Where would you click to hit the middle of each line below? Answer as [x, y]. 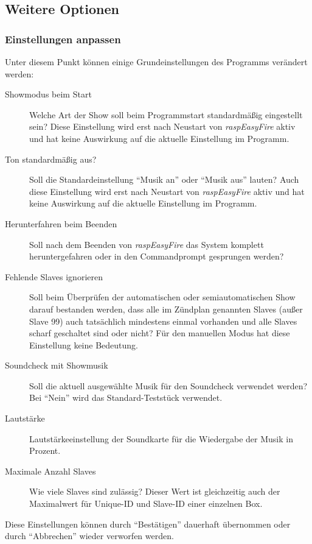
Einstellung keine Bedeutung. [84, 344]
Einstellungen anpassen [63, 39]
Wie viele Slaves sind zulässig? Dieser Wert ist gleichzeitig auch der [155, 491]
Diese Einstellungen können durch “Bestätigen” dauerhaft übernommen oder [148, 524]
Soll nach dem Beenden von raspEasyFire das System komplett [147, 244]
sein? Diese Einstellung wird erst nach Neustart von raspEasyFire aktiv [162, 126]
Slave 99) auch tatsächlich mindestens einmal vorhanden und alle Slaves [163, 321]
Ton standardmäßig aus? [51, 159]
